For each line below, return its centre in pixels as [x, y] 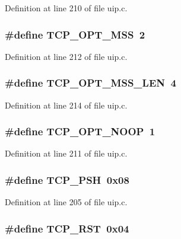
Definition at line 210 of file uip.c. [66, 8]
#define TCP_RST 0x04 [67, 228]
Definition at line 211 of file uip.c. [66, 153]
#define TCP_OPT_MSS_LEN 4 [90, 83]
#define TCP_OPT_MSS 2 [75, 34]
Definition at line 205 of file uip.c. [66, 202]
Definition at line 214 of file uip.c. [66, 105]
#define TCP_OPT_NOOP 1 [80, 131]
